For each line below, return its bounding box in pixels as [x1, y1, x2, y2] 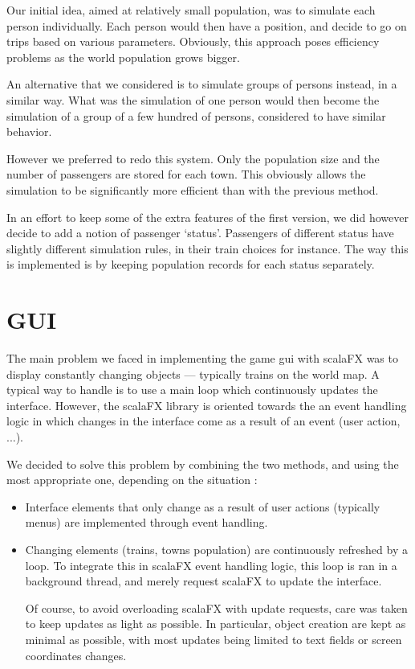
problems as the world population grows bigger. [6, 48, 240, 65]
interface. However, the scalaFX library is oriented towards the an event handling [6, 396, 407, 413]
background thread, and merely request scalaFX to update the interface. [25, 573, 382, 589]
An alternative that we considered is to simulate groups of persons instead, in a [6, 76, 397, 92]
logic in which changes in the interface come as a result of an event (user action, [6, 412, 401, 429]
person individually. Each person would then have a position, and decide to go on [6, 17, 407, 34]
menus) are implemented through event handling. [25, 514, 268, 531]
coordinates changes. [25, 646, 127, 663]
